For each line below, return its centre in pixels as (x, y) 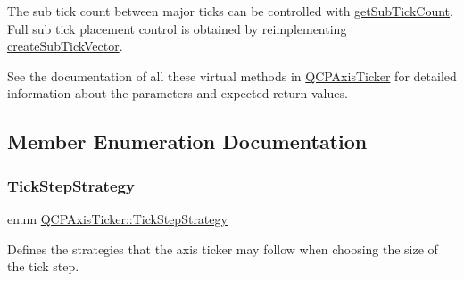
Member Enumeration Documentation (187, 141)
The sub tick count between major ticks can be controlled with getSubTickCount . (230, 11)
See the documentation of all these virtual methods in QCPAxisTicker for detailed (232, 75)
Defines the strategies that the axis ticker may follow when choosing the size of (223, 248)
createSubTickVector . (65, 46)
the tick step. (43, 266)
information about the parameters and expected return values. (178, 93)
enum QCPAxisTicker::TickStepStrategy (117, 218)
